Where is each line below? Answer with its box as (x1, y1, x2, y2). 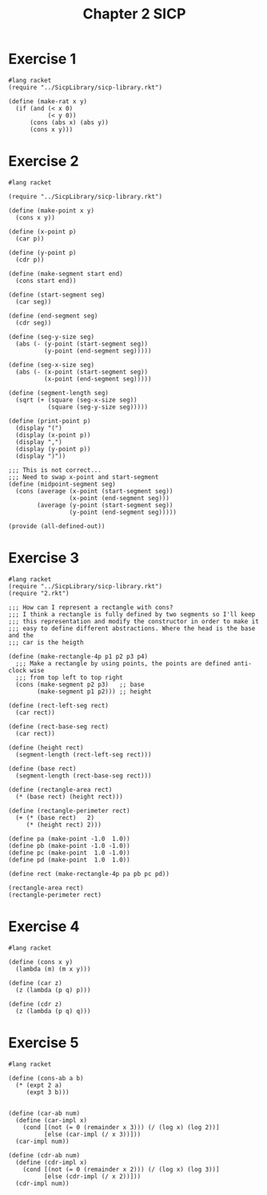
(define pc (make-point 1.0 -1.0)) (8, 849, 130, 857)
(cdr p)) (15, 256, 45, 264)
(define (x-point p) (8, 228, 78, 236)
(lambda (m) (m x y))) (15, 965, 91, 973)
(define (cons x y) (8, 958, 74, 966)
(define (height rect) (8, 743, 84, 752)
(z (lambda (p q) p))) (15, 986, 91, 994)
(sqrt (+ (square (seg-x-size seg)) (15, 396, 137, 404)
